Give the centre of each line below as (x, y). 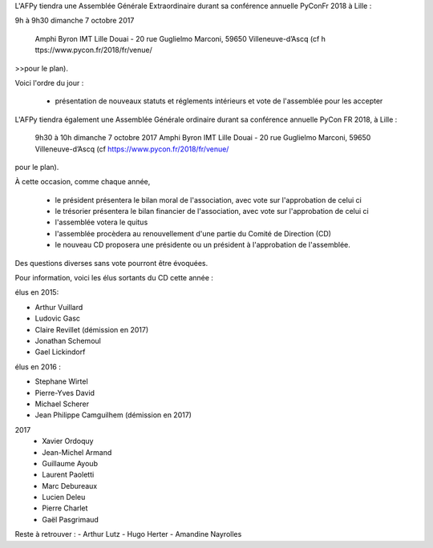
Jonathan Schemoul (68, 340)
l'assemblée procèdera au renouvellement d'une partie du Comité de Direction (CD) (193, 233)
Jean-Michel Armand (77, 452)
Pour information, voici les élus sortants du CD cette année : (114, 278)
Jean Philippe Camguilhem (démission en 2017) (113, 415)
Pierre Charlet (65, 508)
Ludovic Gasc (57, 318)
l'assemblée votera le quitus (101, 222)
